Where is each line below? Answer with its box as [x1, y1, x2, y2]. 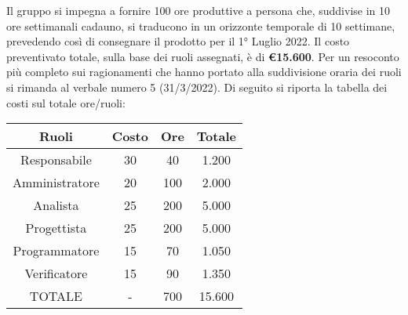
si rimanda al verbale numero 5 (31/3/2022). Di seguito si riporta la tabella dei [6, 78, 388, 95]
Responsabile [20, 150, 92, 169]
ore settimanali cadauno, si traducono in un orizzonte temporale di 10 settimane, [6, 17, 395, 34]
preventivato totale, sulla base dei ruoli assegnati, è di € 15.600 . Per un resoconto [6, 48, 399, 64]
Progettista [25, 219, 87, 237]
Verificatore [24, 264, 88, 283]
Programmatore [13, 241, 100, 260]
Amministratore [13, 173, 100, 192]
